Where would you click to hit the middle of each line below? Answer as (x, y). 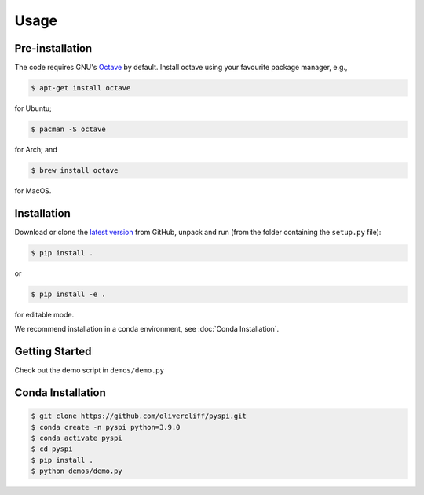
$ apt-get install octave (81, 88)
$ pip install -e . (68, 294)
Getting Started (53, 352)
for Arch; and (36, 150)
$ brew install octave (75, 170)
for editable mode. (44, 314)
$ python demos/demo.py (77, 471)
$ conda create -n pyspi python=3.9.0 (106, 427)
